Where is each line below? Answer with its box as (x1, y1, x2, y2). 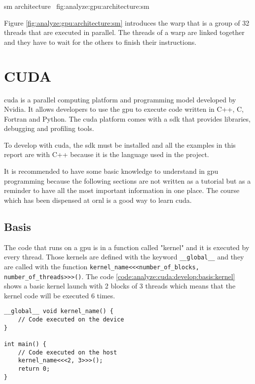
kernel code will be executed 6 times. (4, 290, 115, 300)
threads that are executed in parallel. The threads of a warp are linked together (4, 27, 245, 37)
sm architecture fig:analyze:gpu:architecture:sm (4, 1, 149, 11)
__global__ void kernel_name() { (4, 308, 113, 315)
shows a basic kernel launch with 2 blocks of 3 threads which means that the (4, 281, 236, 291)
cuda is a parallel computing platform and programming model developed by (4, 94, 236, 104)
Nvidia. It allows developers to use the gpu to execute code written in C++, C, (4, 104, 244, 114)
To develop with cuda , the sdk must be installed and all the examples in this (4, 139, 236, 150)
